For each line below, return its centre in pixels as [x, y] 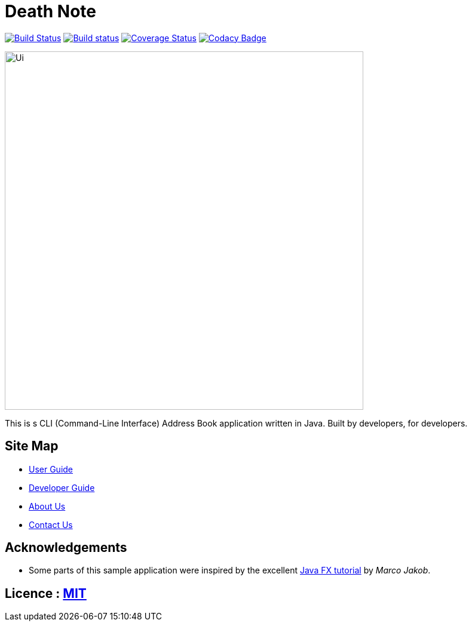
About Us [47, 506]
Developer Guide [62, 487]
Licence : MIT [46, 593]
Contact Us [51, 524]
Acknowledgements [66, 548]
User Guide [51, 469]
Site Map [32, 446]
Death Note [50, 11]
